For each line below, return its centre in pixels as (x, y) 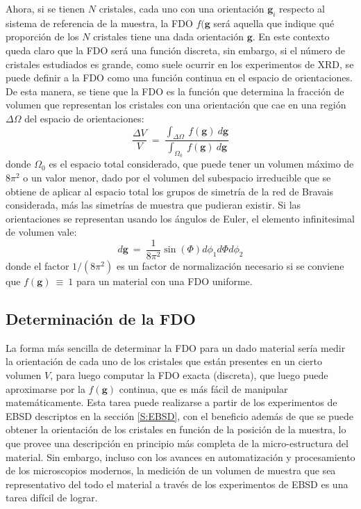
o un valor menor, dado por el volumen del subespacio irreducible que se (177, 178)
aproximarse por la (45, 388)
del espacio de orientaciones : (84, 118)
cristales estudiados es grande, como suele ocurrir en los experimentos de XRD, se (180, 64)
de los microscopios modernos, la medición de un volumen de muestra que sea (171, 470)
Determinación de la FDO (101, 319)
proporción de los (42, 37)
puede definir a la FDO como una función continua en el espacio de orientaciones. (179, 78)
